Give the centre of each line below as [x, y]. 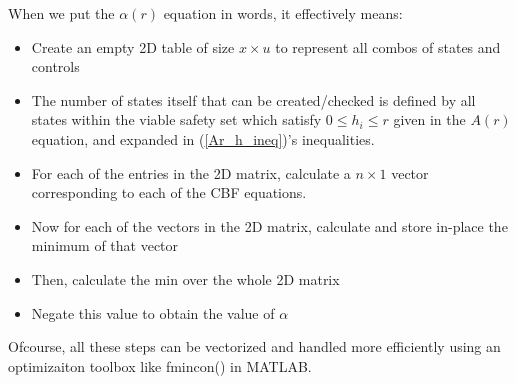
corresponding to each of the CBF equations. [169, 192]
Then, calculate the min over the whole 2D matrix [185, 278]
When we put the [61, 13]
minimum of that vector [105, 245]
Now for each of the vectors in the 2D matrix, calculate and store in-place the [269, 225]
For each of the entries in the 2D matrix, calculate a [191, 172]
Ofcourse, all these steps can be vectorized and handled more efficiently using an [254, 346]
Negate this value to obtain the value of [153, 312]
